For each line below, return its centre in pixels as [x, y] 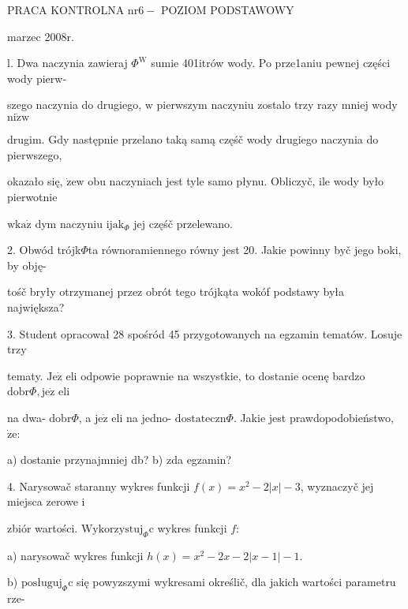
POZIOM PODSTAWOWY [227, 9]
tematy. [25, 375]
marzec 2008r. [41, 36]
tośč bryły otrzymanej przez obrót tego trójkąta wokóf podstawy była [176, 291]
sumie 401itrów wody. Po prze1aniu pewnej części [271, 63]
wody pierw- [37, 78]
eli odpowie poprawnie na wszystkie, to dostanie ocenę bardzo [215, 375]
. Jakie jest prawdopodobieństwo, [313, 417]
